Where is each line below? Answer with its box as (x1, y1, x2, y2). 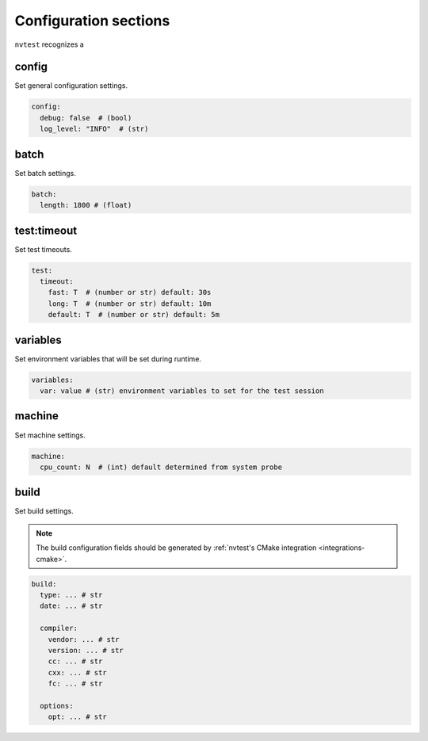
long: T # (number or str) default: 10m (48, 299, 212, 308)
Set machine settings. (14, 430, 86, 440)
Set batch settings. (14, 168, 77, 178)
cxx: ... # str (48, 668, 107, 677)
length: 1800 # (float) (40, 201, 132, 210)
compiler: (40, 624, 78, 633)
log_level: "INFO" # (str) (40, 124, 149, 134)
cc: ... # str (48, 657, 103, 666)
